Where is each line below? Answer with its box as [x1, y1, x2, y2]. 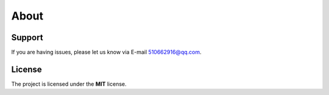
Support [11, 32, 43, 43]
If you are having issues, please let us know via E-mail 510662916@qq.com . [11, 49, 202, 56]
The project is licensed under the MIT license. [11, 80, 127, 88]
